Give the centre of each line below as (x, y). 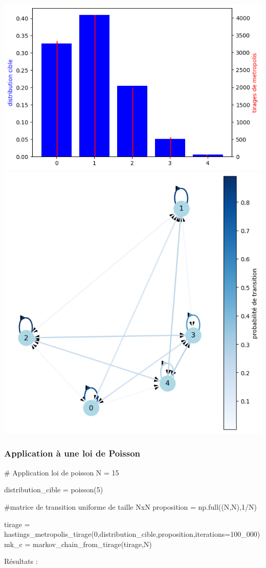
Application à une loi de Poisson (72, 453)
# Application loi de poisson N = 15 (62, 472)
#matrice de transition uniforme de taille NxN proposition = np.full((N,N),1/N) (130, 506)
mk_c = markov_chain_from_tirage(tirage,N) (78, 544)
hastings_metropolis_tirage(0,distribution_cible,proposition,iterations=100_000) (132, 534)
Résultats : (21, 561)
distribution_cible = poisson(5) (54, 490)
